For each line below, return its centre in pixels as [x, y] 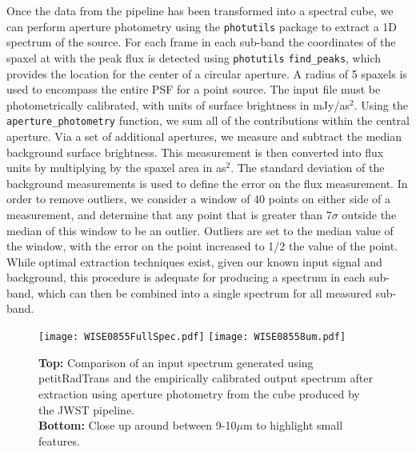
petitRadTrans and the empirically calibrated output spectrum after [206, 378]
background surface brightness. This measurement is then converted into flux [195, 152]
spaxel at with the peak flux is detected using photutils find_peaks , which [194, 57]
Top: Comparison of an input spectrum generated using [176, 362]
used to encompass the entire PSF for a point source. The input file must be [194, 89]
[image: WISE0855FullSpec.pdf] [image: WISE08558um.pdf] [192, 337]
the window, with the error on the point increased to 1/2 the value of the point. [202, 246]
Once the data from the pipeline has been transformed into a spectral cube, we [200, 10]
